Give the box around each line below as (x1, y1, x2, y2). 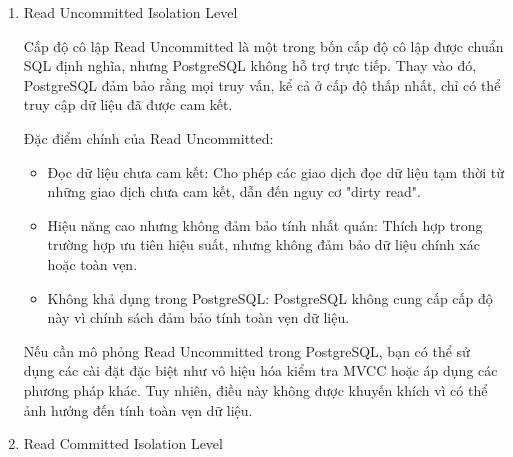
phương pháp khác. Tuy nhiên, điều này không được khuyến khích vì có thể (23, 379, 488, 400)
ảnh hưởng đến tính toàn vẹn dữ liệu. (23, 399, 253, 420)
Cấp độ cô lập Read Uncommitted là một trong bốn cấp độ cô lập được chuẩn (23, 35, 504, 56)
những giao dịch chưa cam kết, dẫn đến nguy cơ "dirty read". (47, 181, 422, 202)
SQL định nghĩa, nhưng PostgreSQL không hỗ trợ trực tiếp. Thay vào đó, (23, 55, 477, 76)
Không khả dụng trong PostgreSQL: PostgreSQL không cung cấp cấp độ (47, 287, 493, 308)
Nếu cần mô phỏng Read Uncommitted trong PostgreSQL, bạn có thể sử (23, 340, 470, 361)
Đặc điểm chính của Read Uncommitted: (23, 127, 274, 148)
